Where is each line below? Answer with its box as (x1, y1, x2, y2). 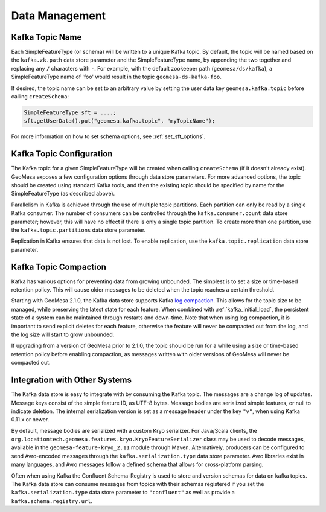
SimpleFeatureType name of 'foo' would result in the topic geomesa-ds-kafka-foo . (11, 73, 222, 81)
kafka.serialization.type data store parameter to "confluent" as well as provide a (11, 489, 235, 496)
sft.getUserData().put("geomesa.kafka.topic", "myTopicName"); (24, 118, 216, 124)
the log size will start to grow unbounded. (11, 331, 115, 338)
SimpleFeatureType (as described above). (11, 190, 115, 197)
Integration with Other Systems (11, 375, 132, 385)
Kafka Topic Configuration (11, 149, 113, 159)
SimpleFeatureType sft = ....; (24, 109, 117, 116)
